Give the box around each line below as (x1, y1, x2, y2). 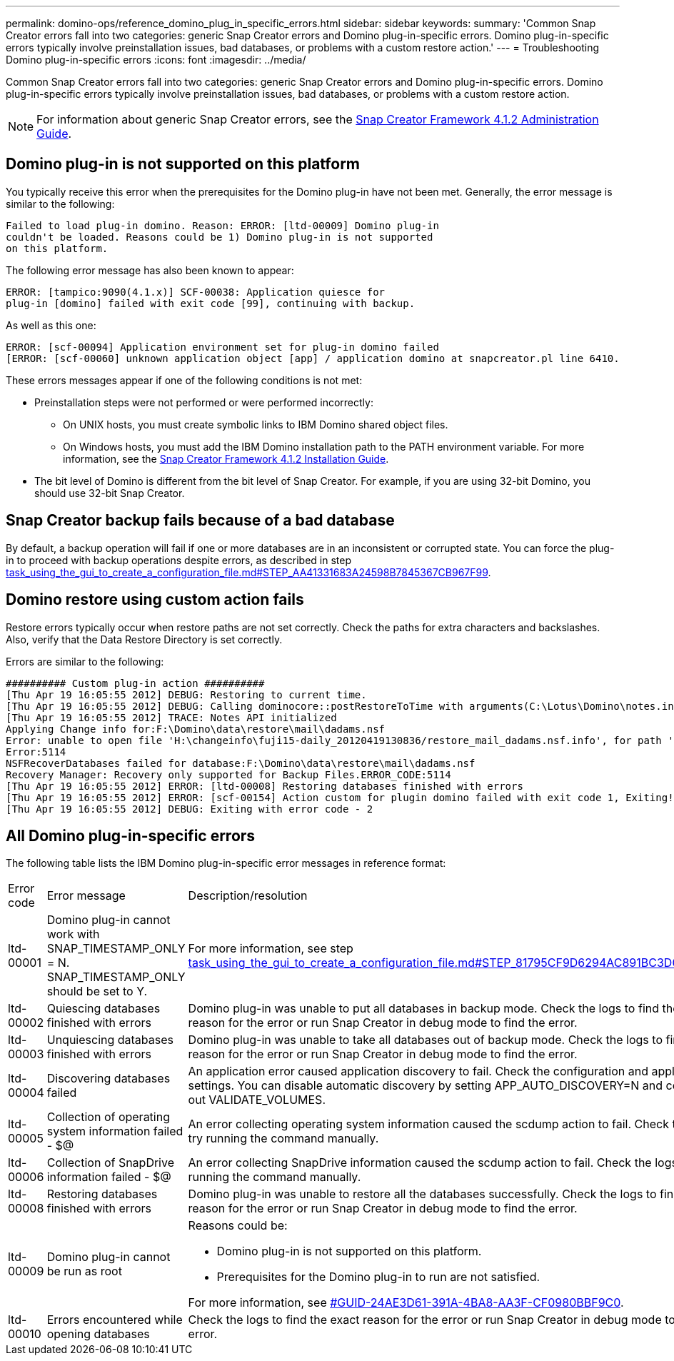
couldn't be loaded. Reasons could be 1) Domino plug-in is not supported (6, 231, 433, 243)
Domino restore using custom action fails (6, 591, 304, 609)
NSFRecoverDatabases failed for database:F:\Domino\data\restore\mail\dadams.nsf (6, 757, 476, 769)
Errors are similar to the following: (6, 655, 164, 668)
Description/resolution (188, 888, 308, 903)
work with (46, 927, 100, 942)
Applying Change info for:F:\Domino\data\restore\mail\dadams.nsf (6, 723, 386, 735)
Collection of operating (46, 1110, 170, 1125)
